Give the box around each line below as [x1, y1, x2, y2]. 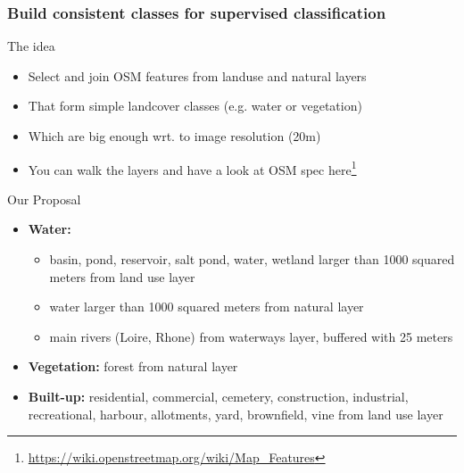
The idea [7, 37, 55, 55]
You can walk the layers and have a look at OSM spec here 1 [28, 157, 357, 178]
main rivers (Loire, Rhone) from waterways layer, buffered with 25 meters [49, 327, 453, 345]
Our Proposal [7, 189, 81, 208]
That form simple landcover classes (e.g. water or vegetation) [28, 96, 362, 115]
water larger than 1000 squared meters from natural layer [49, 297, 364, 316]
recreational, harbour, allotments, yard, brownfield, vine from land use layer [28, 404, 443, 423]
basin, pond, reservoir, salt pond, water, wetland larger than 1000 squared [49, 250, 455, 269]
